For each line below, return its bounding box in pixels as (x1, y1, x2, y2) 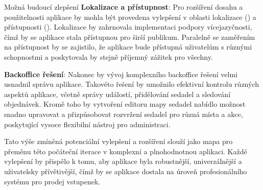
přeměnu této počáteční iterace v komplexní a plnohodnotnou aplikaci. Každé (4, 146, 247, 156)
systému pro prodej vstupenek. (4, 176, 101, 186)
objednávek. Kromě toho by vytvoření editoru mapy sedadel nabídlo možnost (4, 99, 246, 109)
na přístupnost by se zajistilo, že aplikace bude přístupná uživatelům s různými (4, 41, 252, 52)
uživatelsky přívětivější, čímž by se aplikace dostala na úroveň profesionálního (4, 165, 247, 176)
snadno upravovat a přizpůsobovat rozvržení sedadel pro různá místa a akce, (4, 108, 243, 119)
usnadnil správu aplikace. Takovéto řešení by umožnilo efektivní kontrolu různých (4, 79, 259, 89)
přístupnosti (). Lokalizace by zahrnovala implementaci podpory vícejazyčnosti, (4, 21, 252, 32)
